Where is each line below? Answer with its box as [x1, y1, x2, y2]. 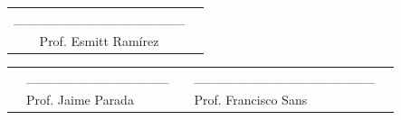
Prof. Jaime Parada [26, 90, 134, 109]
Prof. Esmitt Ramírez [39, 31, 159, 50]
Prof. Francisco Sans [194, 90, 308, 109]
